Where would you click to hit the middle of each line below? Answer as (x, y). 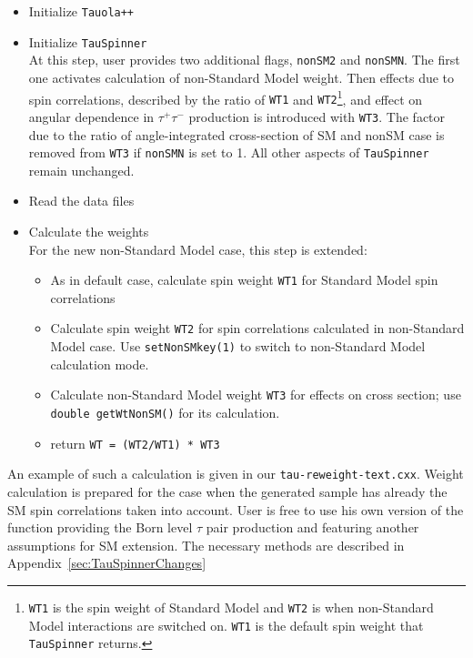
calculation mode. (100, 364)
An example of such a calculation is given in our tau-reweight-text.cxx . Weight (236, 474)
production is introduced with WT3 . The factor (317, 116)
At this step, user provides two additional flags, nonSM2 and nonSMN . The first (244, 60)
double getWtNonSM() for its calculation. (165, 412)
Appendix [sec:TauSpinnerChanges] (107, 563)
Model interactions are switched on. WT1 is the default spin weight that (226, 625)
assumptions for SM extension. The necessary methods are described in (206, 545)
